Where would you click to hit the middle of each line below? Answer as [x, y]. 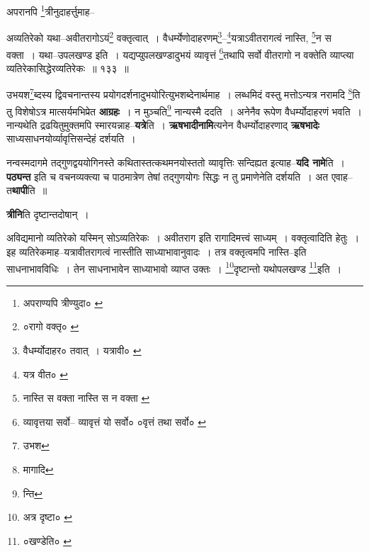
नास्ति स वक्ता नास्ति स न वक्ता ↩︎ [86, 398]
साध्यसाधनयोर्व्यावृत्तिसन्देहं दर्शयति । [71, 139]
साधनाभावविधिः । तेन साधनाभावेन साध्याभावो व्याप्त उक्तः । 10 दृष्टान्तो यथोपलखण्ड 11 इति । [174, 267]
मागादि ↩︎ [38, 469]
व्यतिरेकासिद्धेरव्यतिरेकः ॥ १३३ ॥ [68, 68]
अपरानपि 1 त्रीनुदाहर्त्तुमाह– [51, 10]
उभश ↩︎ [36, 445]
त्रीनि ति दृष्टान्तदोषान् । [48, 214]
